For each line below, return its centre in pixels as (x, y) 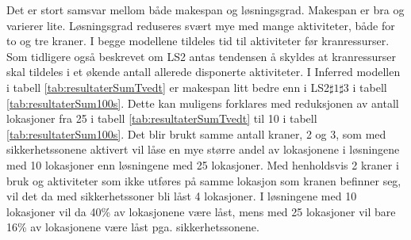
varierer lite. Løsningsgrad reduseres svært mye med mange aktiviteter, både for (201, 25)
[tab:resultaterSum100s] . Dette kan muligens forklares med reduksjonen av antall (203, 103)
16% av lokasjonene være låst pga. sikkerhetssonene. (133, 227)
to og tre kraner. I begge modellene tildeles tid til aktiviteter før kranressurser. (198, 41)
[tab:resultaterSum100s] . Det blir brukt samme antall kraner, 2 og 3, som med (196, 133)
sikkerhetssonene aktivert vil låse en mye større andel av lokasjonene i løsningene (203, 149)
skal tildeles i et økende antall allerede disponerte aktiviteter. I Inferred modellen (204, 72)
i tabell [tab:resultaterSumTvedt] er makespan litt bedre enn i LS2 (168, 87)
